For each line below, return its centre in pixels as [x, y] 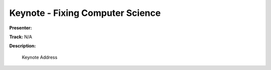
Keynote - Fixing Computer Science [85, 13]
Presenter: [21, 28]
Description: [23, 46]
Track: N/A [21, 37]
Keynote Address [40, 57]
